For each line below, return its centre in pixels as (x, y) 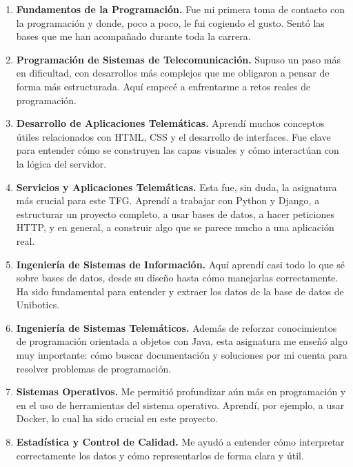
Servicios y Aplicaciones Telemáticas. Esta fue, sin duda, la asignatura (176, 187)
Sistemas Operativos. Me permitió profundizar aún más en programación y (181, 391)
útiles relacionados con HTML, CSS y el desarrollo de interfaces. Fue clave (173, 136)
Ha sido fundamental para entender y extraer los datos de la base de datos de (180, 291)
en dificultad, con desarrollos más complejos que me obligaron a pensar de (173, 73)
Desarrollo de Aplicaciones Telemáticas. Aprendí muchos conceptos (170, 123)
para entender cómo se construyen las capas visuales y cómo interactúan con (178, 150)
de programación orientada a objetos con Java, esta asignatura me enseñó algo (182, 341)
